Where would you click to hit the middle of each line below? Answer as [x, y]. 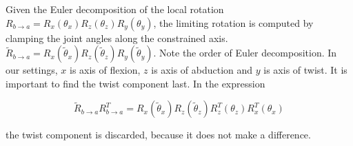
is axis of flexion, [105, 70]
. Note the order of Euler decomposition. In [245, 53]
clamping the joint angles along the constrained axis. [117, 38]
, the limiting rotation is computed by [233, 22]
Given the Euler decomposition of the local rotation [115, 9]
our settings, [32, 70]
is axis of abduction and [202, 70]
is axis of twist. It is [305, 70]
